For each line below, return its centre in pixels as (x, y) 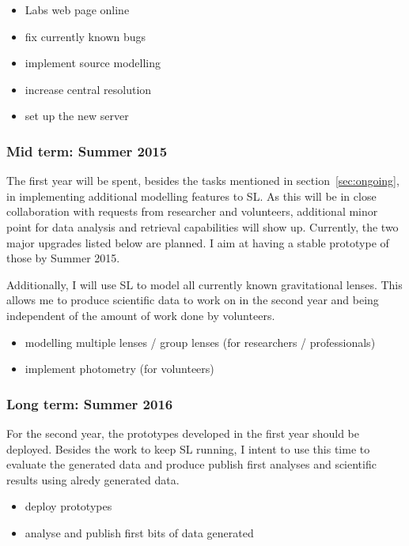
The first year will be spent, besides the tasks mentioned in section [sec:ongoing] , (203, 181)
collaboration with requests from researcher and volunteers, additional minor (192, 211)
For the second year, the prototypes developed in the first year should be (183, 433)
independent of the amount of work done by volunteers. (141, 315)
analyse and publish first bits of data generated (139, 532)
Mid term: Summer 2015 (87, 151)
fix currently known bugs (85, 36)
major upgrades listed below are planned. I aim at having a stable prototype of (198, 242)
